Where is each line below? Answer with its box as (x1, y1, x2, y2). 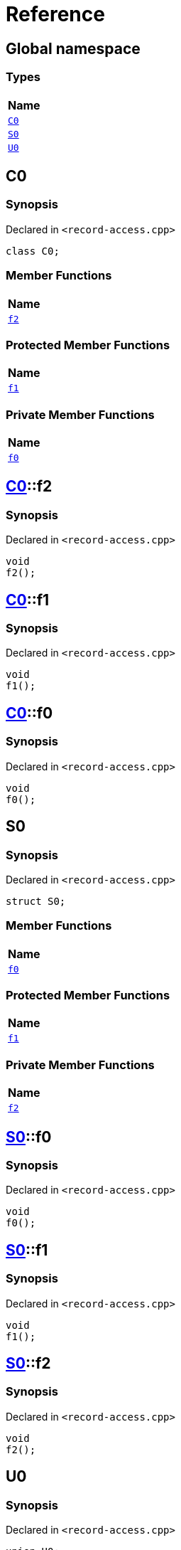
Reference (6, 2, 105, 26)
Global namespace (6, 39, 141, 58)
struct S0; (6, 895, 66, 907)
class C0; (6, 245, 60, 257)
